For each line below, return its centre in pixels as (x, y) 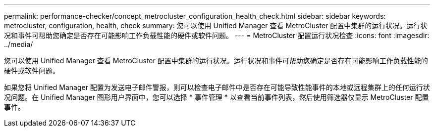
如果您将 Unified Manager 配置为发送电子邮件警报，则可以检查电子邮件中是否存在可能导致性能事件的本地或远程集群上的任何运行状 (217, 87)
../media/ (19, 44)
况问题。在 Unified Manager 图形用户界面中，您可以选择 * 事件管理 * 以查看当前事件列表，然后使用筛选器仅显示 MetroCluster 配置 (217, 97)
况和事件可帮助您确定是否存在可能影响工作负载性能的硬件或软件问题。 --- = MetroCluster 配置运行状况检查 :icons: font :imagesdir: (217, 35)
